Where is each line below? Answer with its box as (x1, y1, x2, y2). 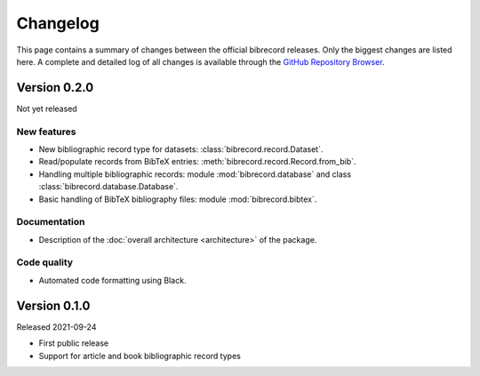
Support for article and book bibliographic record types (38, 350, 242, 361)
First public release (38, 338, 109, 348)
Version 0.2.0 (16, 80, 94, 95)
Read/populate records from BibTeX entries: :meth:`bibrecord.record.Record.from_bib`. (38, 156, 356, 167)
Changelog (16, 13, 100, 33)
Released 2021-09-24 (16, 321, 97, 332)
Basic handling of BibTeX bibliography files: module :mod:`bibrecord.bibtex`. (38, 194, 317, 204)
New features (16, 125, 76, 138)
